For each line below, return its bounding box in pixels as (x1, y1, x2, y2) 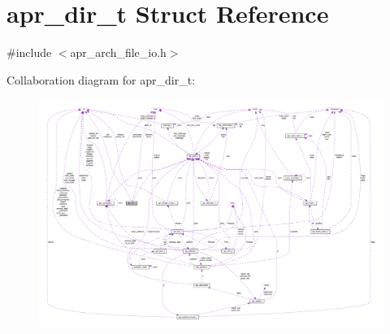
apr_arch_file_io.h (70, 44, 167, 61)
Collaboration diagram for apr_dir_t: (6, 71, 196, 88)
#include (6, 44, 52, 61)
